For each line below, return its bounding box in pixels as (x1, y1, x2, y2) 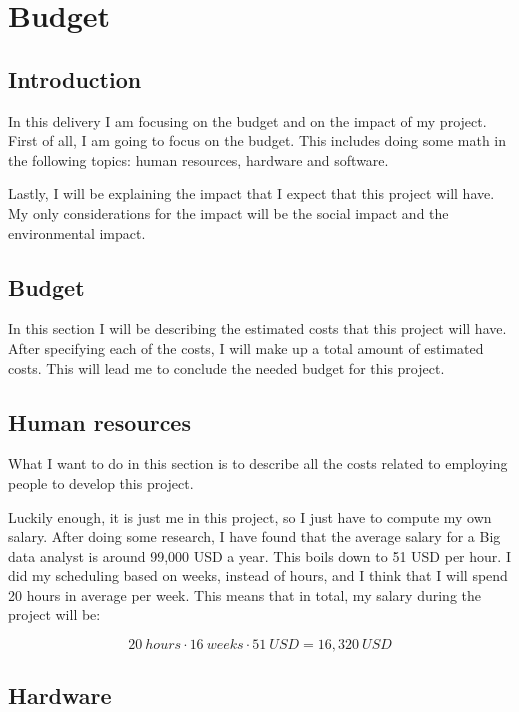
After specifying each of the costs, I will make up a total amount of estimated (8, 337, 484, 358)
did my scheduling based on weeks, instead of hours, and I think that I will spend (8, 565, 508, 586)
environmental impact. (8, 222, 146, 243)
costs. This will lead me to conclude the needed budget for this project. (8, 357, 445, 378)
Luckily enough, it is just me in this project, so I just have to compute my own (8, 506, 492, 527)
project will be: (8, 604, 101, 625)
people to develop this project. (8, 472, 194, 493)
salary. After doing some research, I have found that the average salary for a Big (8, 526, 501, 547)
